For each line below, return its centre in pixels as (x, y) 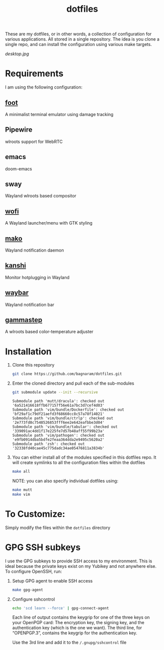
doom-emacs (19, 169)
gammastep (24, 320)
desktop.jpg (17, 54)
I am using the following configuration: (44, 87)
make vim (21, 494)
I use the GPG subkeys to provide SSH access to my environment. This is (79, 561)
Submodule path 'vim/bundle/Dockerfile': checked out (68, 410)
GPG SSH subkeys (43, 547)
